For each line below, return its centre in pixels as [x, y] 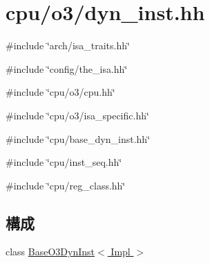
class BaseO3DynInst [50, 252]
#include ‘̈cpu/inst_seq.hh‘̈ [64, 162]
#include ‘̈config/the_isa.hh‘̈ [67, 68]
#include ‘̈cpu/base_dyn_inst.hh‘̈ [78, 138]
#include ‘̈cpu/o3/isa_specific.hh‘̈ [77, 115]
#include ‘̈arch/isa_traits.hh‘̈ [68, 45]
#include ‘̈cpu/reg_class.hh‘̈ [66, 185]
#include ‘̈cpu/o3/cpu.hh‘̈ [60, 92]
